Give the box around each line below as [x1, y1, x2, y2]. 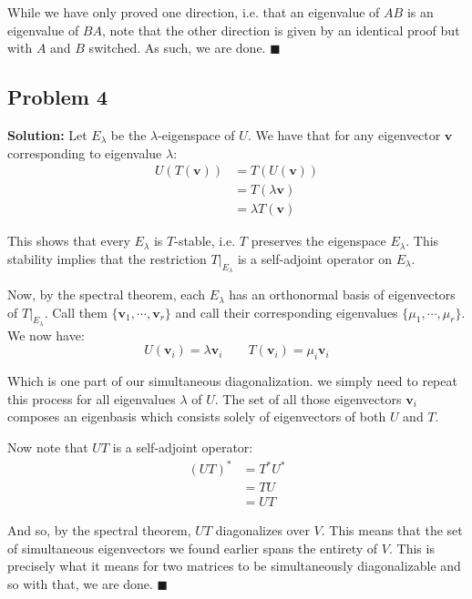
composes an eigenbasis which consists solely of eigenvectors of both [7, 407, 386, 426]
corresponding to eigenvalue [7, 143, 162, 162]
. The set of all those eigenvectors [214, 389, 402, 408]
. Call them [44, 302, 108, 321]
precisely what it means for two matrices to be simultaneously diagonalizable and [7, 556, 461, 575]
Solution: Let [7, 125, 87, 144]
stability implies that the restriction [7, 249, 207, 268]
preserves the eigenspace [251, 231, 386, 250]
